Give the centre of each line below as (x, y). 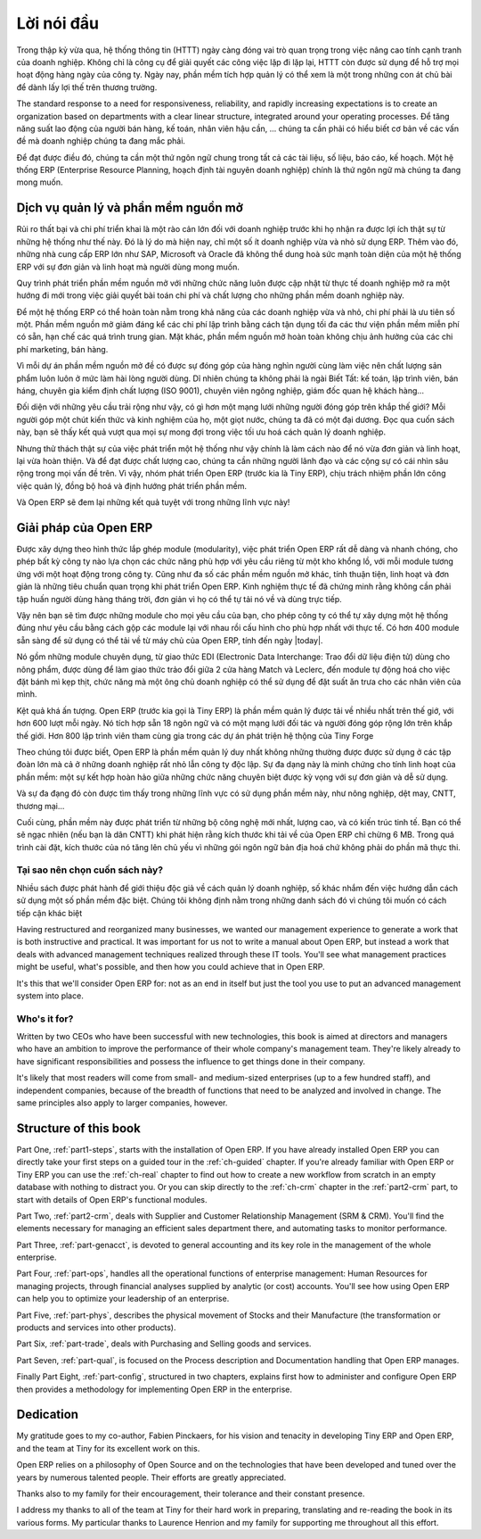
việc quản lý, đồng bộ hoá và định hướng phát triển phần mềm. (131, 485)
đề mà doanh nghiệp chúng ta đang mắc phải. (101, 141)
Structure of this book (79, 1128)
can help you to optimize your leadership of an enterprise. (123, 1299)
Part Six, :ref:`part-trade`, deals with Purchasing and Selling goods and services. (164, 1344)
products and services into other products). (96, 1328)
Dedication (48, 1415)
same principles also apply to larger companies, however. (122, 1103)
